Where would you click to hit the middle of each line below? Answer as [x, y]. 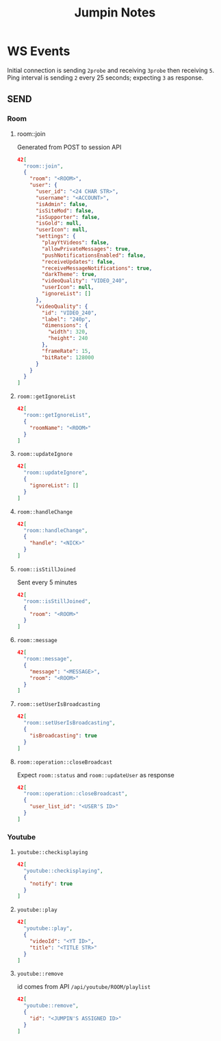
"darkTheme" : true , [69, 275]
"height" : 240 [68, 339]
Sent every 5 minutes [47, 582]
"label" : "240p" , [66, 319]
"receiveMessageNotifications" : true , [97, 268]
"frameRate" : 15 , [66, 351]
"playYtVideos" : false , [76, 242]
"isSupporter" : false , [68, 217]
